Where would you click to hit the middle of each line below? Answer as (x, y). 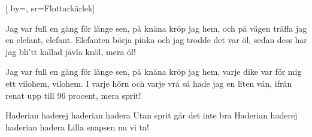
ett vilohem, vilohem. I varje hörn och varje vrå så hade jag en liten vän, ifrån (149, 83)
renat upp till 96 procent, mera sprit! (73, 95)
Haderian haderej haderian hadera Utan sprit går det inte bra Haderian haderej (152, 115)
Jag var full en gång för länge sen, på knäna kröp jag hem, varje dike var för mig (154, 71)
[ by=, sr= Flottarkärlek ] (50, 8)
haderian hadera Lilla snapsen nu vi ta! (78, 127)
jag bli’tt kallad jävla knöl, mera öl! (71, 51)
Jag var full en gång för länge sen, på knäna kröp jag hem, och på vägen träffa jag (156, 28)
